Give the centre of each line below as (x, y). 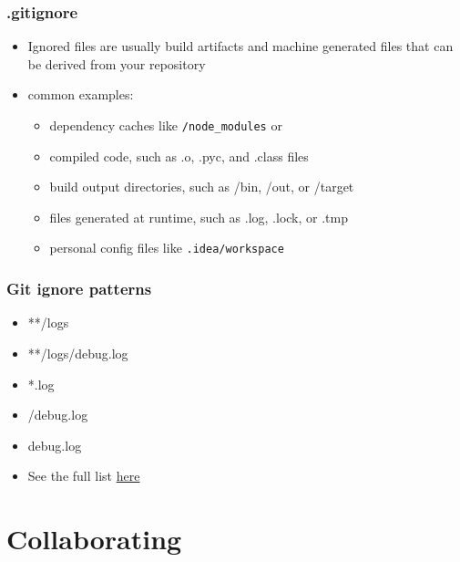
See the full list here (84, 476)
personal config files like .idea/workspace (167, 248)
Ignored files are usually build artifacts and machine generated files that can (240, 46)
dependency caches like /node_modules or (166, 125)
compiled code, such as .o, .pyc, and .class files (179, 156)
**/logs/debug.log (78, 353)
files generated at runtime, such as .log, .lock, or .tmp (199, 217)
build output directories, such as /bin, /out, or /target (202, 187)
